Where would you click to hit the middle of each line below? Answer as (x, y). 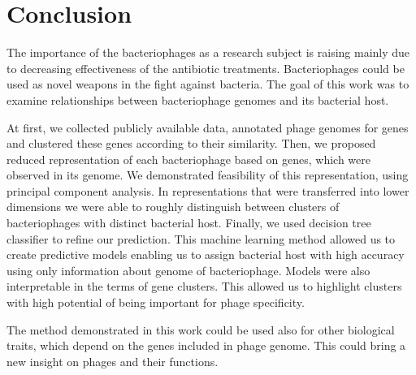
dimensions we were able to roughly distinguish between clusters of (173, 207)
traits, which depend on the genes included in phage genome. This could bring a (206, 345)
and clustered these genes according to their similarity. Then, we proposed (191, 143)
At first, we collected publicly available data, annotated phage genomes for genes (208, 127)
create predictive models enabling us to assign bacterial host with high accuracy (206, 254)
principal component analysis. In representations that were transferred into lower (208, 190)
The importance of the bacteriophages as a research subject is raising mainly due (208, 52)
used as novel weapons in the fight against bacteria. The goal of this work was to (208, 84)
